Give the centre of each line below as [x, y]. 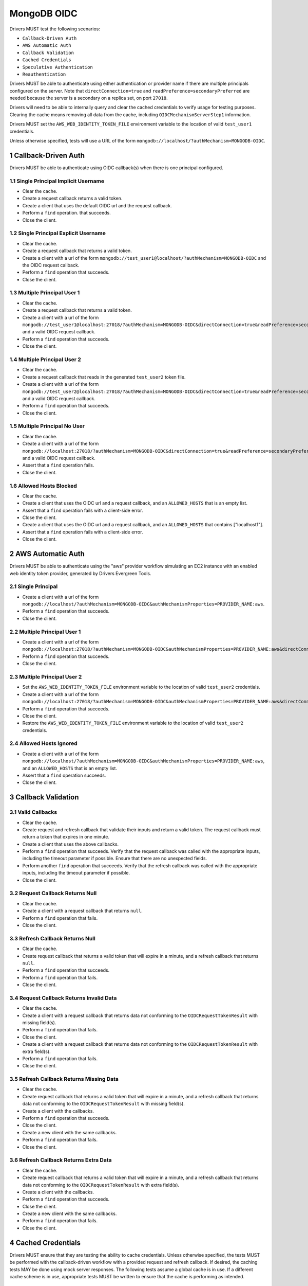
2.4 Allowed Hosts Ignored [44, 743]
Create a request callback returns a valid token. [72, 199]
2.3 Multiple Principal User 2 [46, 676]
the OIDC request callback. [51, 265]
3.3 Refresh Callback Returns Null [53, 938]
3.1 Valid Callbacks [33, 812]
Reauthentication [44, 74]
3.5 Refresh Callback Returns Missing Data [64, 1079]
